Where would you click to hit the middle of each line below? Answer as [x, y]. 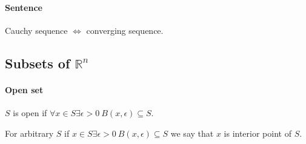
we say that [192, 133]
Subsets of [38, 63]
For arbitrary [29, 133]
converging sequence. [125, 30]
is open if [30, 112]
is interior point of [258, 133]
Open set [24, 89]
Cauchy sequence [36, 30]
